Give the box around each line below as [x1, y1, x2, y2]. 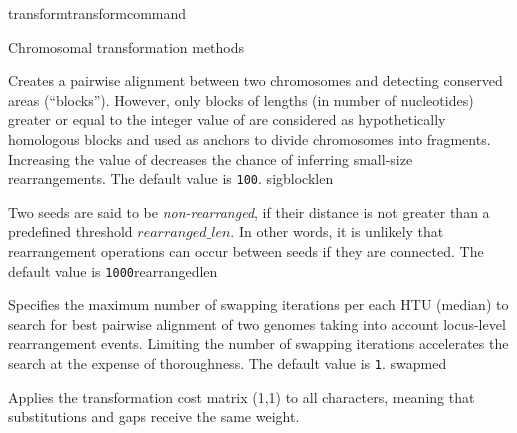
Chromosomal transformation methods [8, 36, 245, 57]
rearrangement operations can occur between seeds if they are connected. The [8, 241, 484, 261]
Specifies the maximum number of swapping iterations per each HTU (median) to [8, 294, 509, 315]
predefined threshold [8, 221, 133, 242]
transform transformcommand [8, 3, 187, 23]
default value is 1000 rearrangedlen [8, 260, 218, 281]
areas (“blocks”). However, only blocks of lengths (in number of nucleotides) [8, 89, 474, 110]
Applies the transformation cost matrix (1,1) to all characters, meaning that [8, 386, 475, 407]
